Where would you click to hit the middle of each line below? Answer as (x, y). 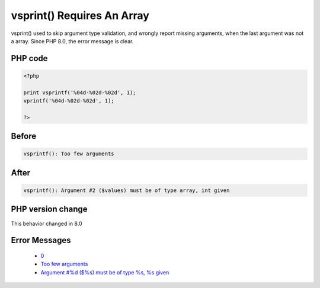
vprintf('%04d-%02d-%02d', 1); (69, 101)
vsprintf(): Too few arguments (69, 154)
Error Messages (41, 240)
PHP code (29, 58)
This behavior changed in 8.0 (47, 223)
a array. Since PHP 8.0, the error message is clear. (72, 41)
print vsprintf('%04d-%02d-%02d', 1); (80, 92)
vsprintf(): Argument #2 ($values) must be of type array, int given (127, 191)
